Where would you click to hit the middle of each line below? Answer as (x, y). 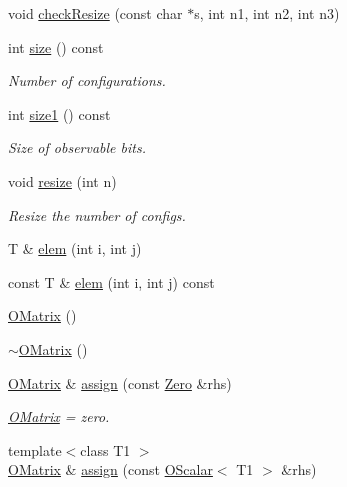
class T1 (105, 449)
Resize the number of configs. (97, 214)
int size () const (56, 46)
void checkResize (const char (95, 13)
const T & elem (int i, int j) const (111, 281)
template (35, 449)
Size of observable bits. (77, 147)
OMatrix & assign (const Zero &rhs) (120, 382)
